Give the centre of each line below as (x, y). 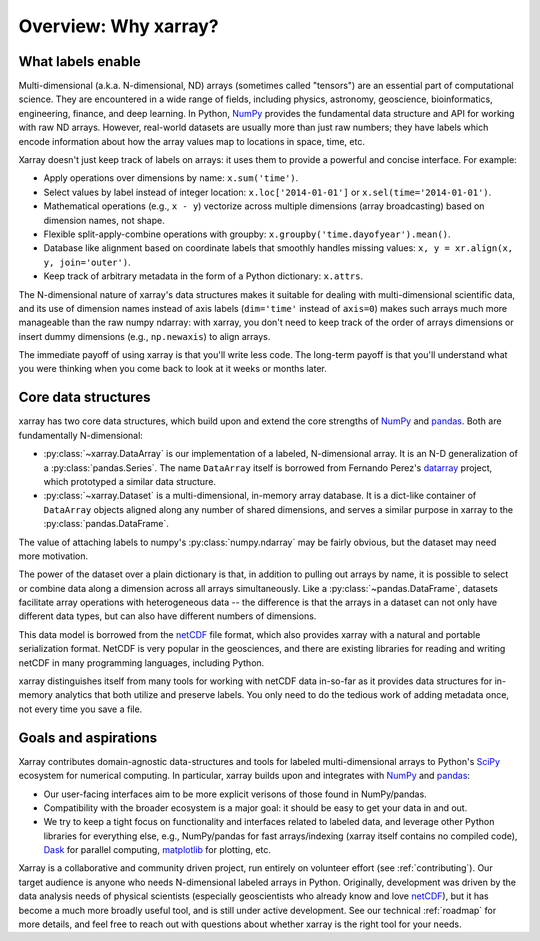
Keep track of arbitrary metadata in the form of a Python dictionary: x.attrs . (203, 276)
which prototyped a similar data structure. (130, 481)
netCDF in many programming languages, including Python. (141, 662)
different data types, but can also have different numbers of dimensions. (167, 616)
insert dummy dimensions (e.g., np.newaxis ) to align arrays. (144, 336)
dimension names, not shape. (104, 220)
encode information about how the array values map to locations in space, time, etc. (191, 141)
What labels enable (79, 61)
